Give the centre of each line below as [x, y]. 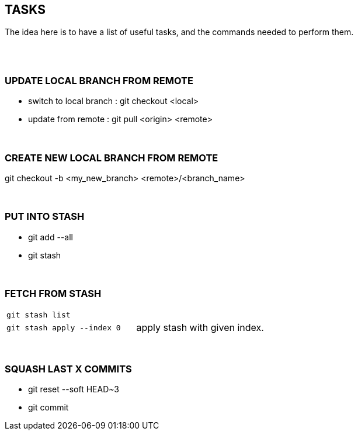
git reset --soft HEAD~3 [74, 389]
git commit [48, 408]
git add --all [51, 237]
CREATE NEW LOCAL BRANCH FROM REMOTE [112, 158]
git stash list [39, 315]
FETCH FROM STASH [53, 294]
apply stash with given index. [200, 328]
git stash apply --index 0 [64, 327]
